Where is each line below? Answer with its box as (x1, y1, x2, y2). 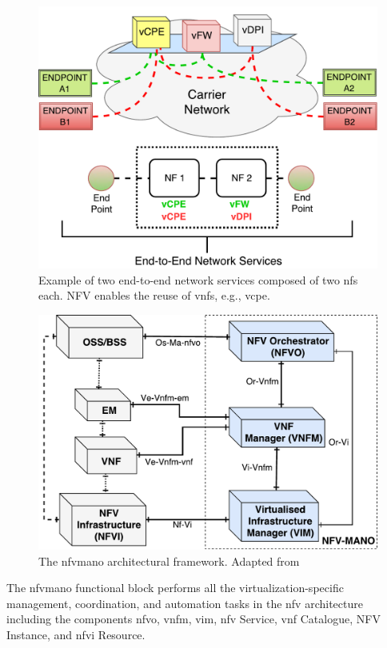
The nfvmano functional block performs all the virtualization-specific (6, 579, 344, 596)
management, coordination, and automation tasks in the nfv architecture (6, 594, 363, 611)
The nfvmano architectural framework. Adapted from (38, 552, 300, 569)
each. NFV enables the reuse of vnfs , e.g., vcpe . (38, 287, 270, 304)
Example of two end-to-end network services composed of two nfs (38, 271, 358, 288)
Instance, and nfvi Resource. (6, 626, 146, 643)
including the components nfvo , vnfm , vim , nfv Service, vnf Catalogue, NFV (6, 610, 381, 627)
